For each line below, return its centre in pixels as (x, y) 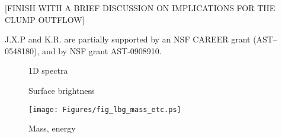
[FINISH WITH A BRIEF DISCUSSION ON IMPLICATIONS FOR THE (140, 8)
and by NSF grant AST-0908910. (102, 50)
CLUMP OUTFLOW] (45, 19)
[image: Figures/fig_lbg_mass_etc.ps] (105, 109)
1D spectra (48, 70)
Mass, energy (52, 128)
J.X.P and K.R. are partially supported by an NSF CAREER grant (128, 39)
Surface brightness (62, 90)
